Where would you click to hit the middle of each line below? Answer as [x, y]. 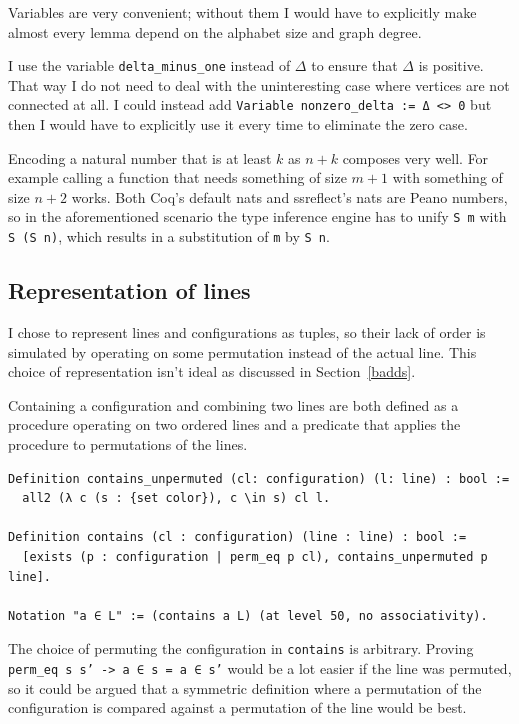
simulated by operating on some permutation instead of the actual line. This [242, 351]
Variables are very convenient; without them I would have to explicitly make [242, 12]
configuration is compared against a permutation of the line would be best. [237, 707]
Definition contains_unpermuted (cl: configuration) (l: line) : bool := [259, 478]
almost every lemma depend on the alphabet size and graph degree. [215, 31]
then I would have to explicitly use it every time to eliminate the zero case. [238, 124]
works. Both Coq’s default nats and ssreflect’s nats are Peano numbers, [289, 196]
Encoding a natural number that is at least [140, 157]
